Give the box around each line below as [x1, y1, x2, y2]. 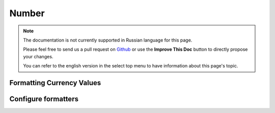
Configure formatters [9, 94, 79, 103]
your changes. [23, 53, 53, 59]
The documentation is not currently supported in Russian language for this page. [23, 37, 193, 43]
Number [9, 8, 45, 19]
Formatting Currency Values [9, 79, 101, 87]
